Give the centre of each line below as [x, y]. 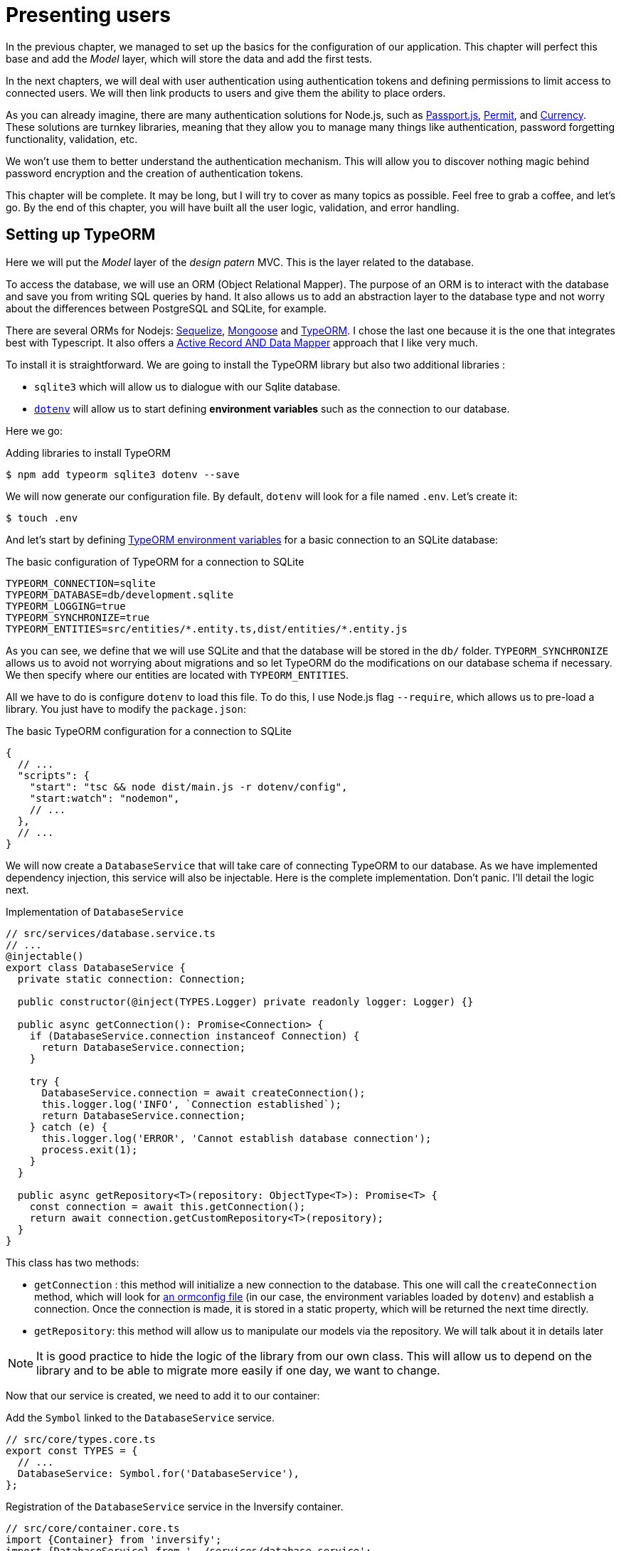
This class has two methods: [73, 1262]
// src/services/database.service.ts [111, 933]
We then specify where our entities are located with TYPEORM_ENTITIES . [177, 674]
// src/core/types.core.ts [81, 1439]
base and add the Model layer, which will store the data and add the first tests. [189, 58]
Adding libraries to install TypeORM [88, 452]
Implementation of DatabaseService [95, 911]
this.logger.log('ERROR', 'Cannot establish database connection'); [237, 1138]
